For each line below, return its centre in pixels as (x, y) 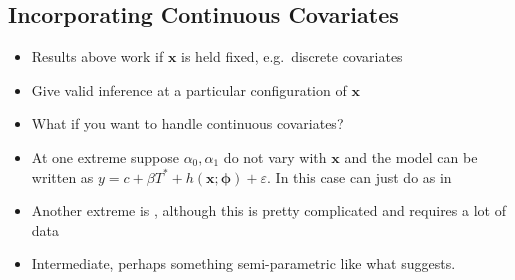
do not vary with (275, 156)
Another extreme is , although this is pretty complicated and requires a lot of (268, 210)
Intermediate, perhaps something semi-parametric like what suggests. (243, 263)
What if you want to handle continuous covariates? (187, 123)
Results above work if (97, 56)
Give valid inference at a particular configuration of (189, 89)
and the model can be (411, 156)
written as (62, 176)
